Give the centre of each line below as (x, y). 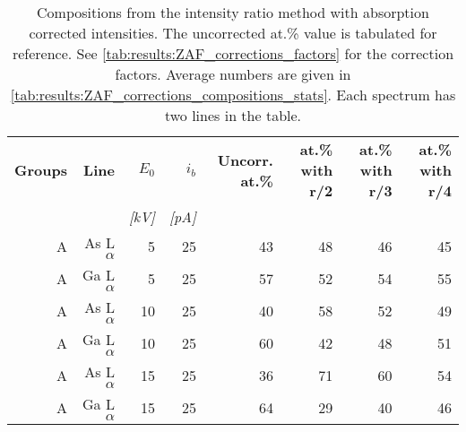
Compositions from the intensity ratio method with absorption (233, 12)
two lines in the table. (233, 115)
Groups (41, 170)
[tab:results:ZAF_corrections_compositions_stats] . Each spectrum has (233, 95)
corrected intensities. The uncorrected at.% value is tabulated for (233, 33)
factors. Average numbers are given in (233, 74)
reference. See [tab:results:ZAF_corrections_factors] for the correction (233, 53)
